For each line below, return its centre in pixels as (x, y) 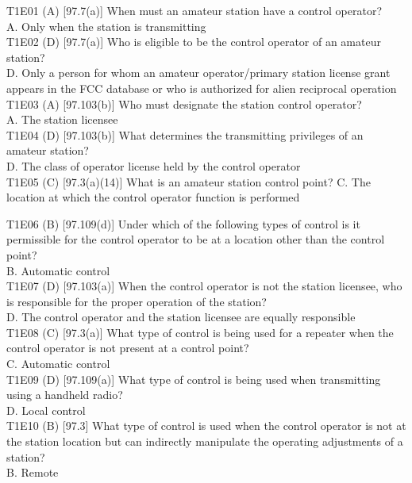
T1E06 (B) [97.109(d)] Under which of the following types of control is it (183, 223)
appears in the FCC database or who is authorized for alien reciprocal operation (202, 88)
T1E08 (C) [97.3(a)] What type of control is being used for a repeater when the (200, 332)
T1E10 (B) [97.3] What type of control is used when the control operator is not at (206, 425)
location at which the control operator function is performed (153, 197)
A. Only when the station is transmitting (106, 26)
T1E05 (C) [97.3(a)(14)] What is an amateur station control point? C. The (189, 181)
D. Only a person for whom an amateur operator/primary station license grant (198, 73)
